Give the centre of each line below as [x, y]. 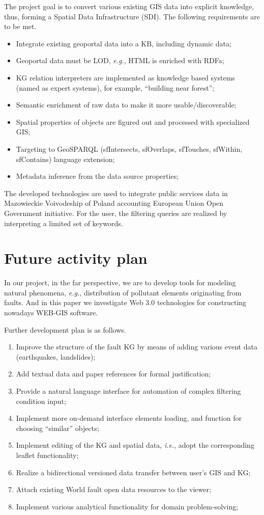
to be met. [20, 26]
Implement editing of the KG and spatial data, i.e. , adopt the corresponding [135, 445]
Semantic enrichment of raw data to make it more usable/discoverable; [126, 105]
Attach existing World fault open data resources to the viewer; [113, 489]
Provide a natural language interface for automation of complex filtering [128, 390]
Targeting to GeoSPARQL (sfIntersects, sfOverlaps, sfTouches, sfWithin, [129, 148]
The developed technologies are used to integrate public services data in [116, 193]
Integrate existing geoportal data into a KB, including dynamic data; [124, 43]
